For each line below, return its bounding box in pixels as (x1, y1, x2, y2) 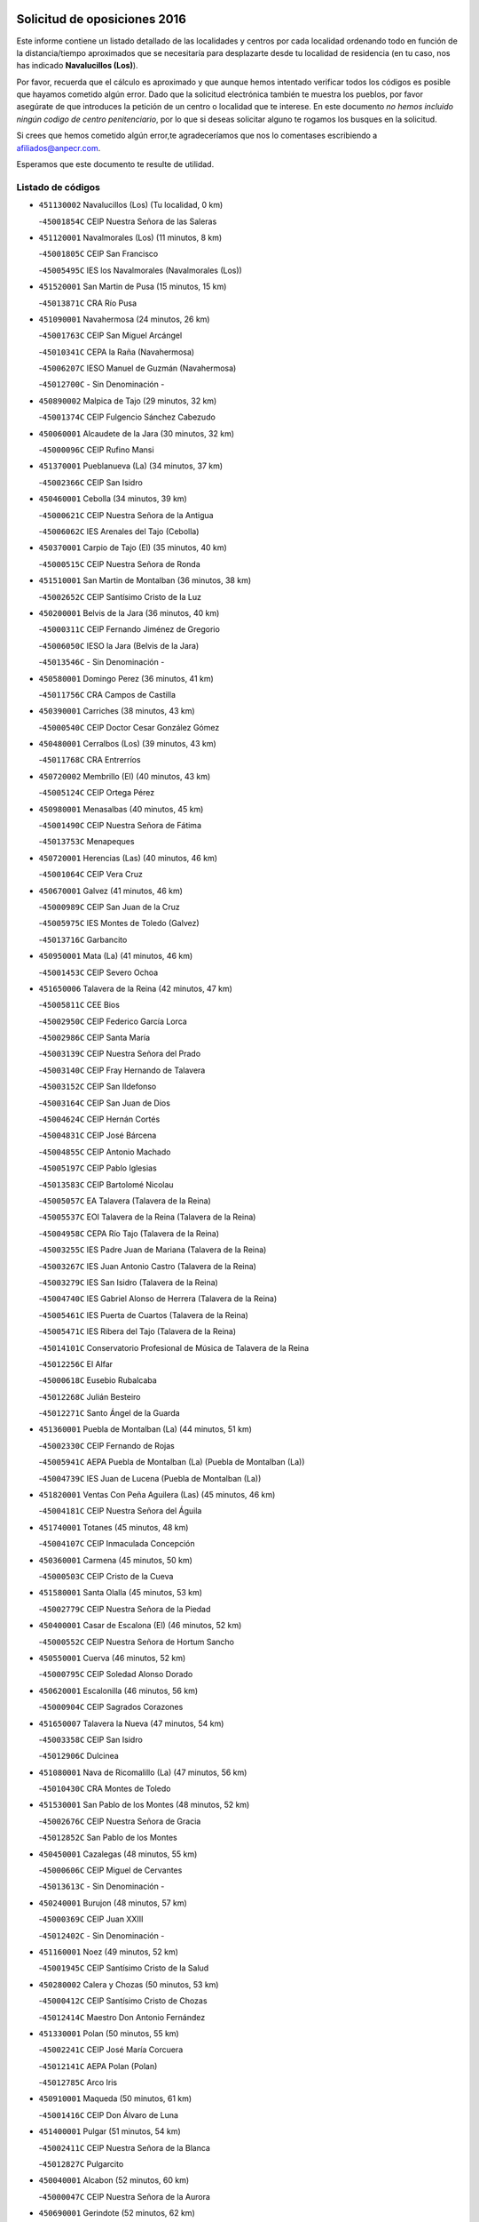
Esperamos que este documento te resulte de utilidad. (16, 159, 215, 170)
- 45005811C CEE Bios (38, 1000, 120, 1011)
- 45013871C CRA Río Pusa (38, 298, 137, 308)
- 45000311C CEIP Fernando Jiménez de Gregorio (38, 624, 221, 635)
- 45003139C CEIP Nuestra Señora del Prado (38, 1049, 201, 1059)
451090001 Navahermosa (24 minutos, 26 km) (38, 314, 210, 324)
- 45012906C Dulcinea (38, 1751, 119, 1762)
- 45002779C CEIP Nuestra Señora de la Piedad (38, 1603, 211, 1614)
